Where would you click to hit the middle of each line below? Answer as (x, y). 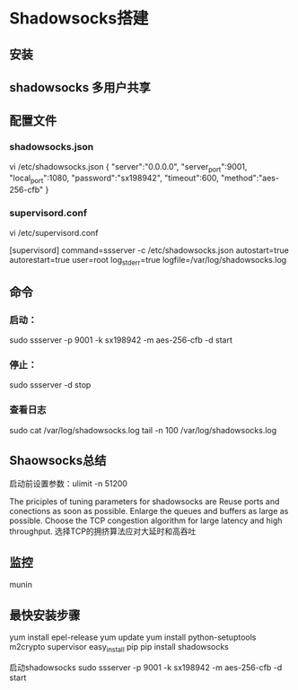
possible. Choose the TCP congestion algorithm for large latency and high (146, 520)
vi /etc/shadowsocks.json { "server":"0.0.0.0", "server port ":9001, (128, 167)
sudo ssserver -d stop (50, 385)
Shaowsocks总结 (58, 461)
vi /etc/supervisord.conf (54, 232)
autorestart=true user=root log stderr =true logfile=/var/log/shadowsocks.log (148, 261)
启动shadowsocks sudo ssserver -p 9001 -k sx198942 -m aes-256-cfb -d (146, 667)
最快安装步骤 (45, 615)
